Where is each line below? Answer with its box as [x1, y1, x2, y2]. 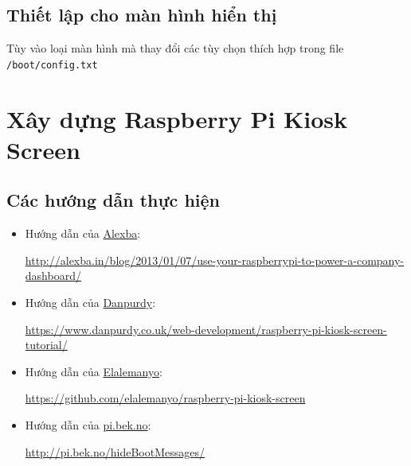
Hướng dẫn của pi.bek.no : [25, 416, 151, 433]
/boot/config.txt [6, 59, 98, 71]
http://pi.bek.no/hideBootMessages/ [25, 443, 205, 460]
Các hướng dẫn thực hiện [6, 188, 220, 212]
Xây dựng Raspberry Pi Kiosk [6, 102, 348, 134]
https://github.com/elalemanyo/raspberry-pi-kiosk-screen [25, 390, 306, 406]
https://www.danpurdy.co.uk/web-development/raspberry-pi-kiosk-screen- [25, 320, 387, 337]
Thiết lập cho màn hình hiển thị [6, 2, 277, 27]
